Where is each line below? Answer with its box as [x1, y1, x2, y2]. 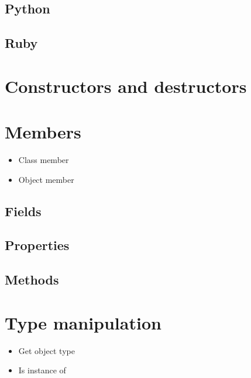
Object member [18, 173, 74, 185]
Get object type [18, 344, 75, 356]
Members [5, 120, 81, 144]
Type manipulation [5, 310, 161, 334]
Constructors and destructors [5, 74, 247, 98]
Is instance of [18, 364, 66, 376]
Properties [5, 236, 70, 254]
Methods [5, 271, 59, 289]
